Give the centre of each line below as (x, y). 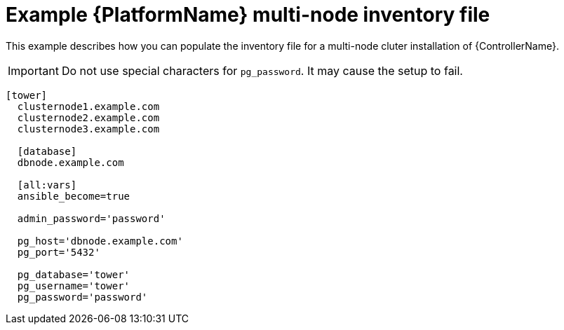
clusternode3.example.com (88, 129)
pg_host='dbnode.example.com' (100, 241)
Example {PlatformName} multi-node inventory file (248, 15)
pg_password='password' (82, 297)
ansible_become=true (74, 196)
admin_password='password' (91, 218)
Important (33, 70)
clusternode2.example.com (88, 117)
